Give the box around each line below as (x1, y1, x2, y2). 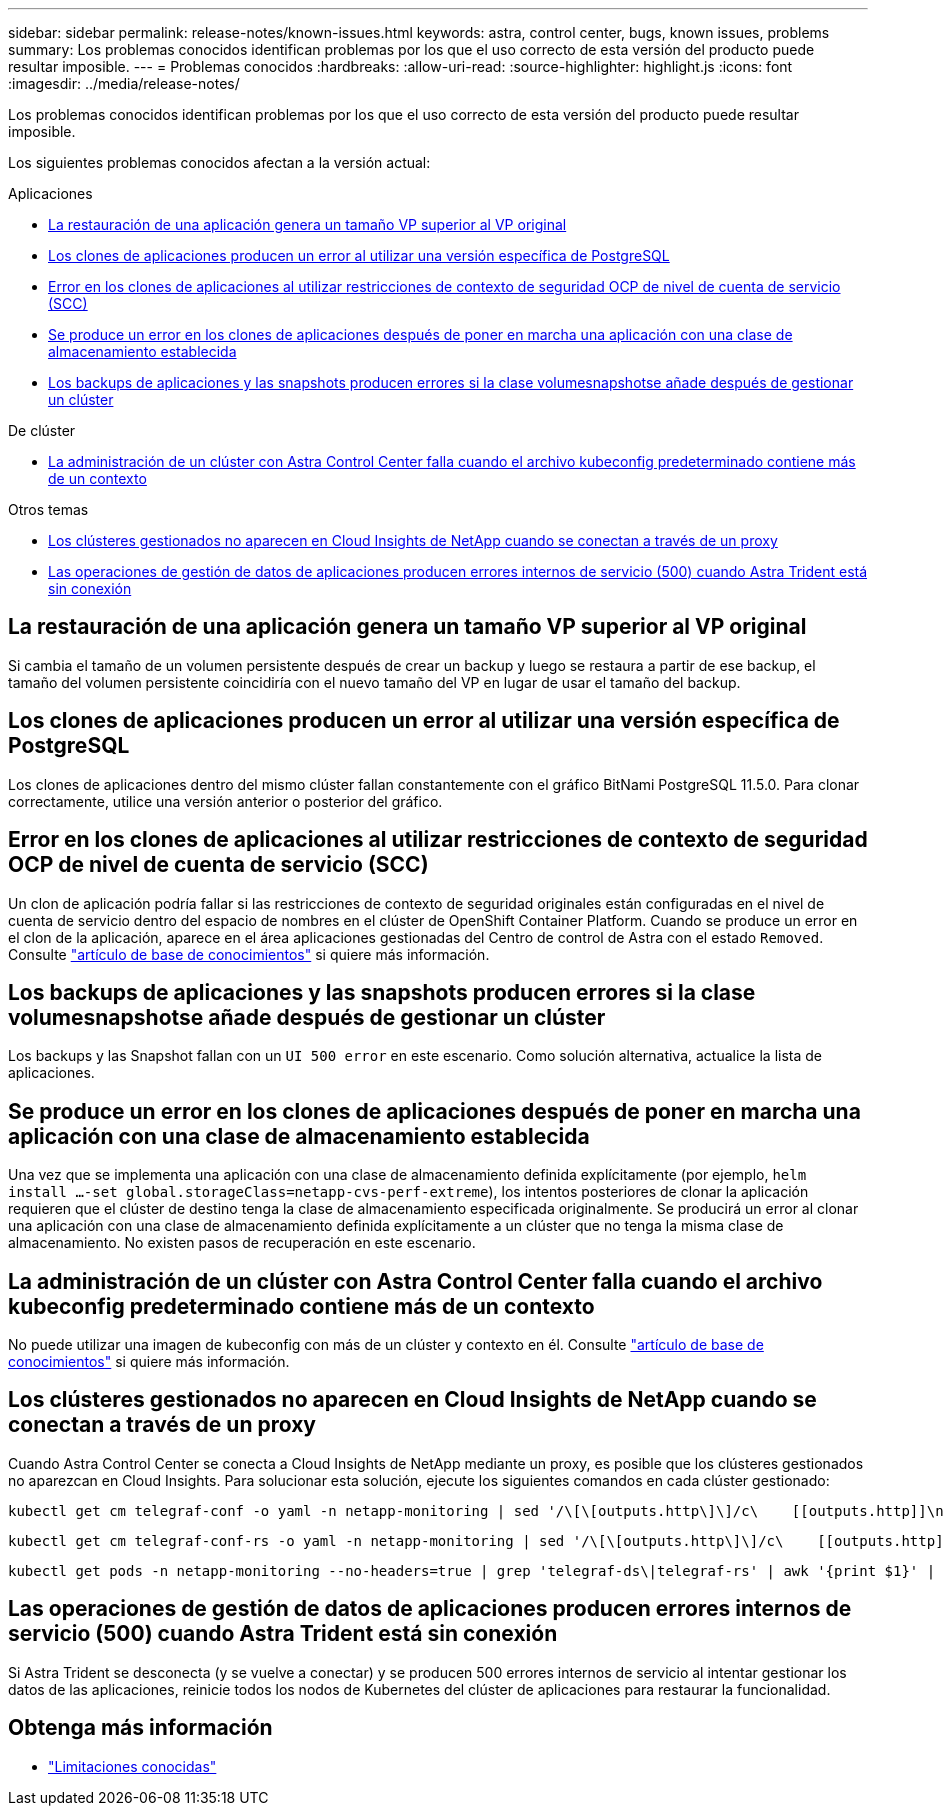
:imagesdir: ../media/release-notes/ (8, 75, 240, 92)
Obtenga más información (8, 1715, 273, 1741)
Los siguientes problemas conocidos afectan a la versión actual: (8, 154, 431, 171)
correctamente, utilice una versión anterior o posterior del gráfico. (8, 792, 443, 810)
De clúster (8, 422, 76, 439)
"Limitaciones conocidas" (48, 1757, 217, 1775)
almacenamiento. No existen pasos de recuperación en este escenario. (8, 1234, 476, 1252)
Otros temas (8, 501, 89, 518)
